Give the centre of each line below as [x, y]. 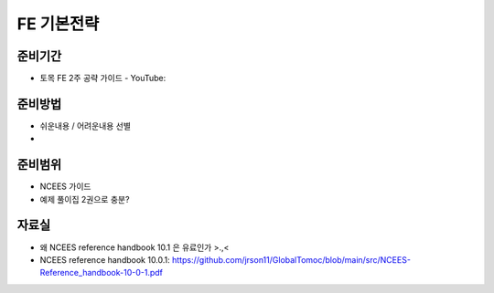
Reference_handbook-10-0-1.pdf [102, 273]
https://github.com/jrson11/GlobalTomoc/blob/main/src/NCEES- [292, 259]
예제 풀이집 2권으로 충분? [85, 199]
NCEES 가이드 [65, 186]
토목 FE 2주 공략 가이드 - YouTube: [103, 78]
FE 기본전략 [58, 24]
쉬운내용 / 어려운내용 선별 [86, 126]
